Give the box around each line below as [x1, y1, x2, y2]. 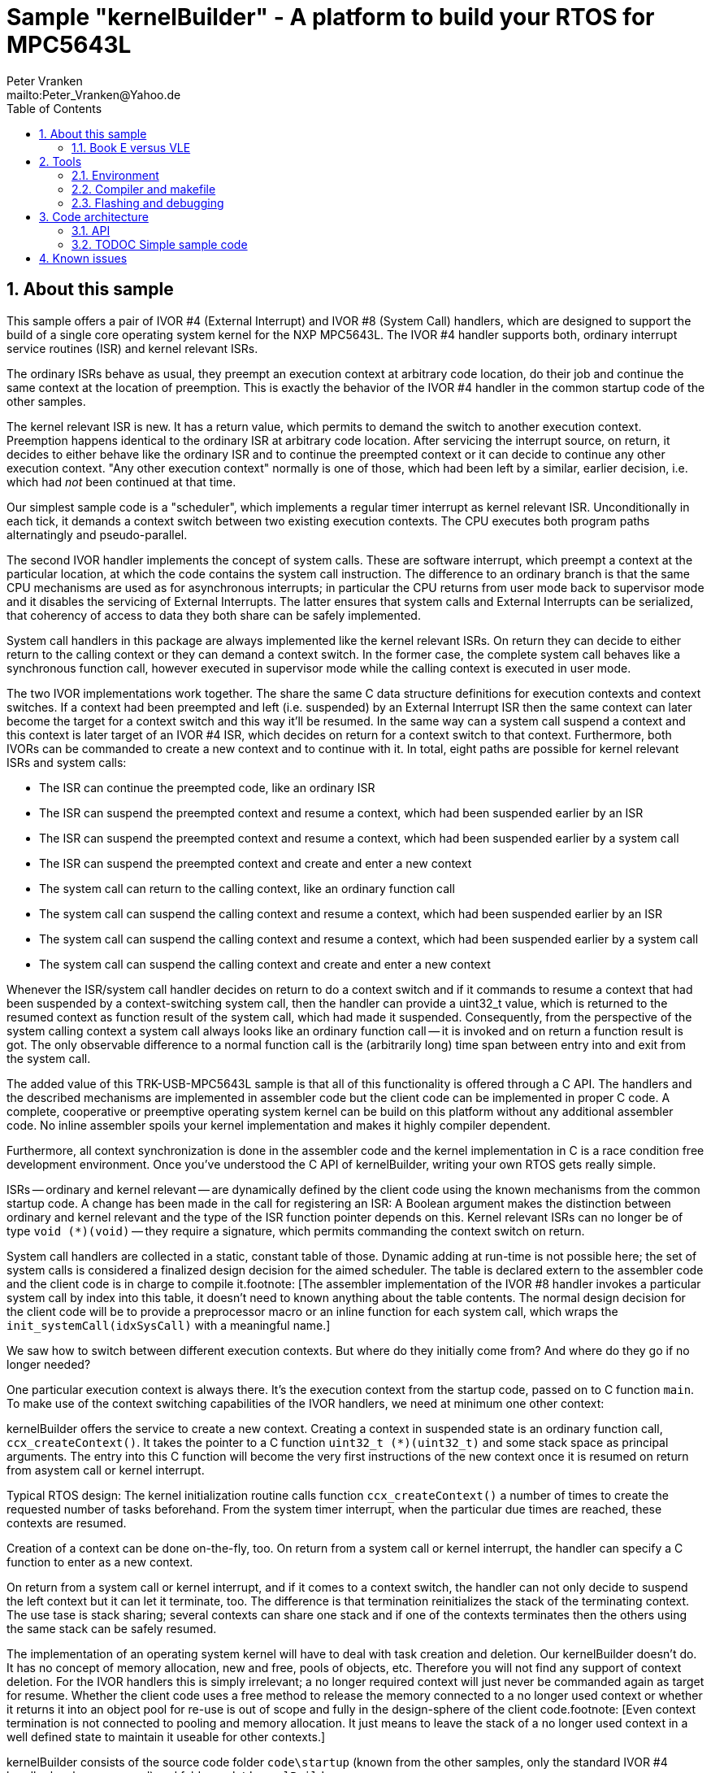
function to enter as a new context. [7, 1554, 193, 1569]
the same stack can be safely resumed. [7, 1621, 217, 1636]
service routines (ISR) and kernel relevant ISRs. [7, 341, 258, 355]
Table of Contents [7, 101, 102, 115]
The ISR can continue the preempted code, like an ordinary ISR [39, 780, 375, 795]
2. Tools [39, 154, 82, 168]
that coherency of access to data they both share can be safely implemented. [7, 608, 421, 622]
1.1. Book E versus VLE [72, 140, 191, 155]
